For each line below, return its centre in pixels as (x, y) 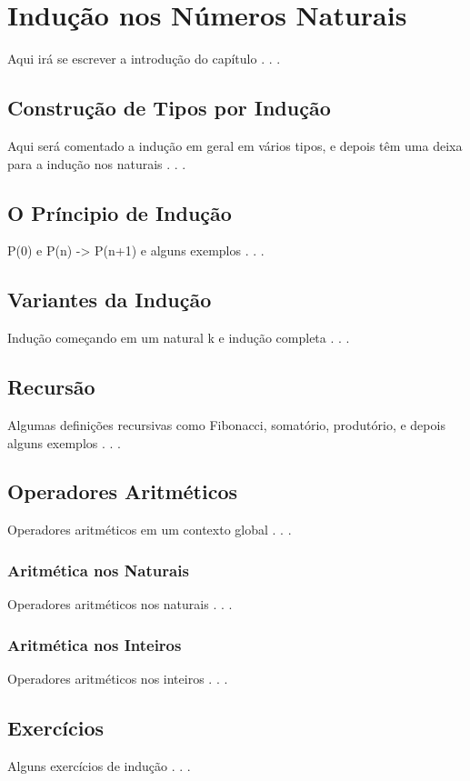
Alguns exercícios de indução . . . (99, 765)
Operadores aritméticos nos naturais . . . (120, 604)
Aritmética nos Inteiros (95, 644)
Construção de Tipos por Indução (169, 108)
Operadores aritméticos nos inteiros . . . (118, 678)
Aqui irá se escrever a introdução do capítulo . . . (144, 59)
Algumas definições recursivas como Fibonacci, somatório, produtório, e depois (226, 424)
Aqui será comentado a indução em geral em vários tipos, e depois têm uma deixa (235, 145)
